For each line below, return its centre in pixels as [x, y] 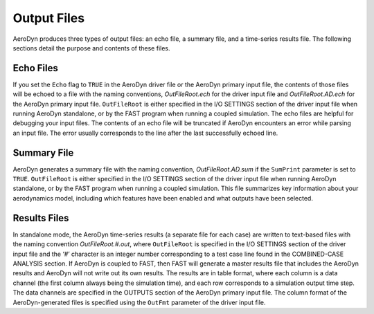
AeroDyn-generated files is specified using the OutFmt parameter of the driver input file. [139, 302]
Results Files [41, 218]
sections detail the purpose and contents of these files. [91, 48]
